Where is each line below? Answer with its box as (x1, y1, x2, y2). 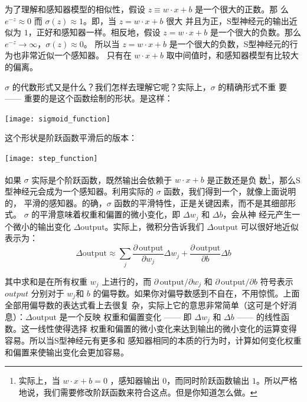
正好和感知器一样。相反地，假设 (36, 26, 161, 38)
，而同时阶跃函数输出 (166, 374, 250, 387)
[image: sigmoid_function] (5, 114, 110, 123)
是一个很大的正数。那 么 (195, 3, 289, 15)
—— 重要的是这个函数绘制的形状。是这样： (5, 92, 173, 104)
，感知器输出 (110, 374, 160, 387)
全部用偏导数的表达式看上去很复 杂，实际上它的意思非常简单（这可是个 (5, 299, 280, 311)
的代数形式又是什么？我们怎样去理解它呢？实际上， (12, 80, 211, 93)
